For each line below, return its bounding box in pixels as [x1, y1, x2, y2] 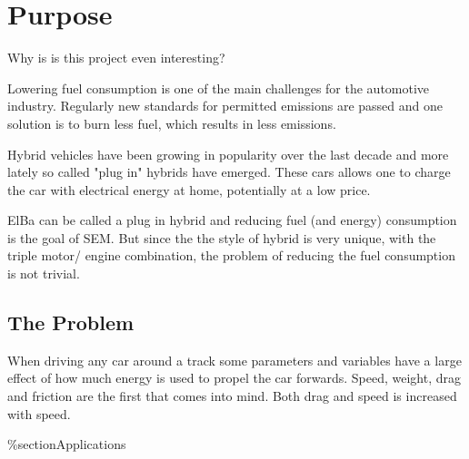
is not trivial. [7, 264, 80, 283]
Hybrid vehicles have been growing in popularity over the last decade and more [7, 144, 449, 163]
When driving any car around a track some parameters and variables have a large [7, 350, 462, 369]
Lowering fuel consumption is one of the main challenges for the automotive [7, 78, 430, 97]
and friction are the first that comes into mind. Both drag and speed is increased [7, 386, 457, 405]
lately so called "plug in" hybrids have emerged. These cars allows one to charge [7, 162, 451, 181]
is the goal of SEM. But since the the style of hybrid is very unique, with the [7, 228, 436, 247]
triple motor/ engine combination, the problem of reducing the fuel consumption [7, 246, 455, 265]
